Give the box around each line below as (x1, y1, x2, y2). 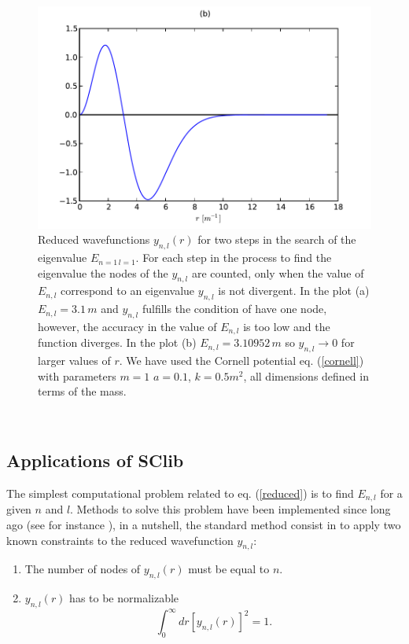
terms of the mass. (38, 383, 127, 399)
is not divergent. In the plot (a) (218, 282, 370, 299)
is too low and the (243, 318, 330, 335)
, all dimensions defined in (243, 367, 369, 384)
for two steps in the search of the (197, 231, 356, 248)
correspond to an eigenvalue (60, 282, 195, 299)
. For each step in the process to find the (135, 249, 332, 266)
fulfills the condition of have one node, (142, 300, 327, 317)
